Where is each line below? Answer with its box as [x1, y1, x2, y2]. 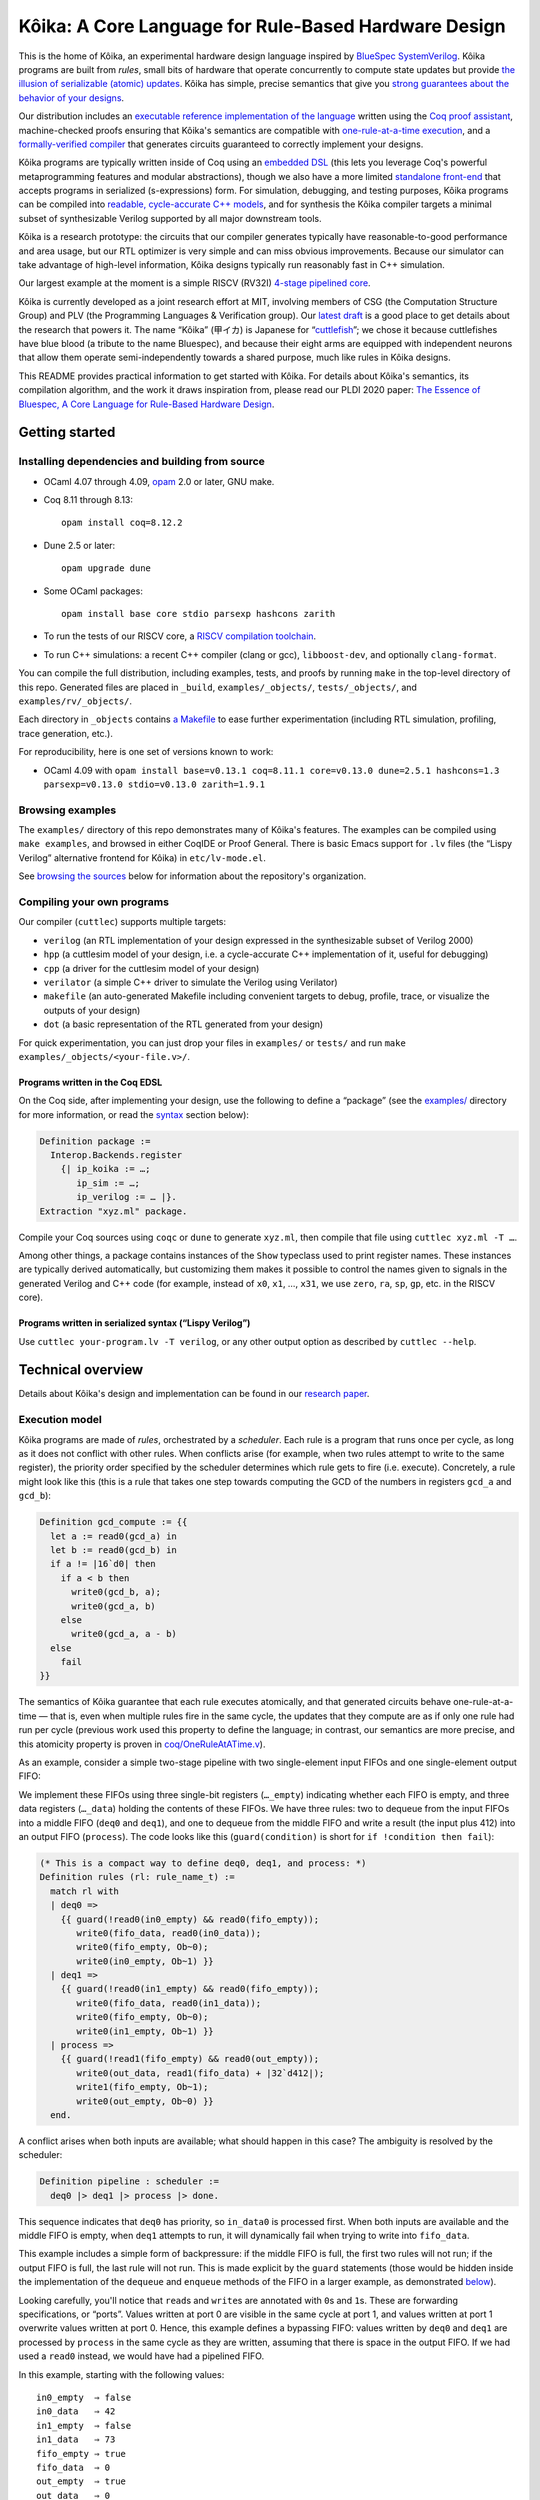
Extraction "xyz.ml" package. [39, 1205, 188, 1217]
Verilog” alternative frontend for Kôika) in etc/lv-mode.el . [18, 851, 267, 864]
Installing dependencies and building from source [18, 455, 265, 469]
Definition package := [39, 1135, 151, 1147]
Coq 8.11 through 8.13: [43, 494, 134, 506]
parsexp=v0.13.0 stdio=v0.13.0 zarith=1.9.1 [43, 778, 266, 790]
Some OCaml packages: [43, 585, 144, 597]
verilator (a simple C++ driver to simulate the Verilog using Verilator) [43, 976, 339, 988]
